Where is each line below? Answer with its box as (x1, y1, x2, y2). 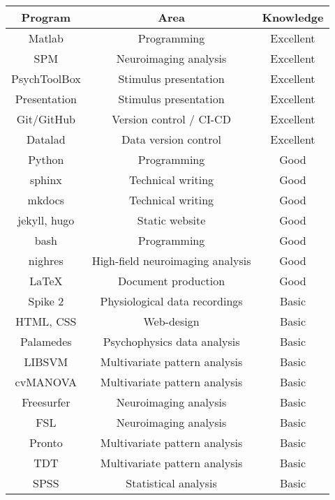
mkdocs (27, 192, 65, 208)
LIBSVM (24, 354, 68, 370)
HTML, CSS (15, 313, 77, 329)
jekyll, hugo (17, 212, 75, 228)
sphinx (29, 172, 62, 188)
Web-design (143, 313, 200, 329)
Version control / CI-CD (112, 111, 231, 127)
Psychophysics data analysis (103, 333, 240, 349)
